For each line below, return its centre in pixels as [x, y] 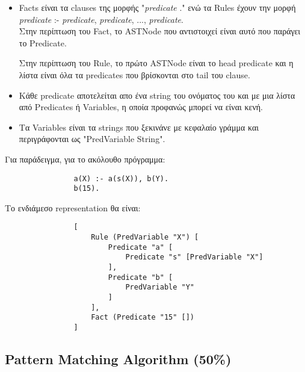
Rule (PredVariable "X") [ [145, 237]
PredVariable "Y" [160, 287]
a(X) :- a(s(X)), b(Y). [121, 178]
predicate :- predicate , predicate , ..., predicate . [101, 19]
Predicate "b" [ [140, 277]
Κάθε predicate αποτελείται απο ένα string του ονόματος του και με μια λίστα [157, 95]
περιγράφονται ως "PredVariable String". [92, 139]
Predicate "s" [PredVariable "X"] [194, 257]
